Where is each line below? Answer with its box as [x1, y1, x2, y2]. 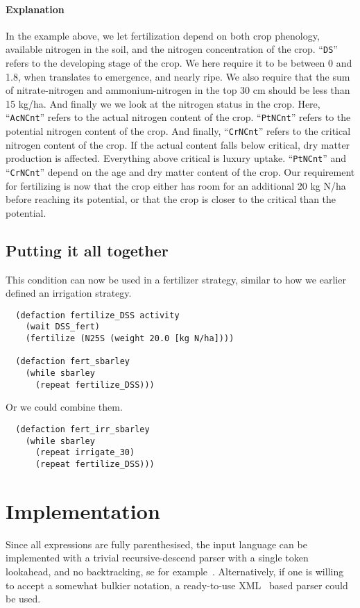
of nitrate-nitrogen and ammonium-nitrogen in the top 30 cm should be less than [6, 83, 350, 97]
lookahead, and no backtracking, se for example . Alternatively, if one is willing [6, 564, 344, 578]
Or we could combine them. [6, 400, 123, 414]
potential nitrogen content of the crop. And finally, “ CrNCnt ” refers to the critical [6, 124, 351, 138]
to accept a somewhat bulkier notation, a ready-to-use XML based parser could [6, 577, 348, 592]
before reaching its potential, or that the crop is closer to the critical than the [6, 192, 336, 206]
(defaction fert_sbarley [15, 356, 130, 367]
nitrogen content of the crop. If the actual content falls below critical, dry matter [6, 137, 350, 151]
